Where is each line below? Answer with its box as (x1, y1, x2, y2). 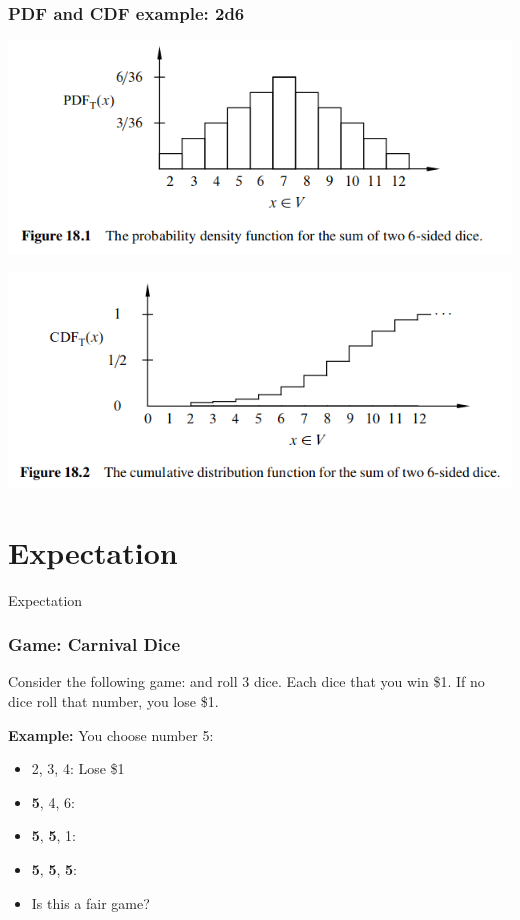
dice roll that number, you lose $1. (8, 691, 219, 712)
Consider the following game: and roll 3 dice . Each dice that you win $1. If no (8, 671, 485, 692)
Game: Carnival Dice (8, 632, 181, 657)
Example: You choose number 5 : (8, 724, 214, 745)
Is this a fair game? (31, 892, 150, 913)
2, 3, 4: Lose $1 (31, 758, 125, 779)
